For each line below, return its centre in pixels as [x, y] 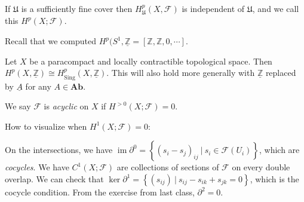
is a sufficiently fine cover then [77, 8]
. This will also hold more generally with [181, 73]
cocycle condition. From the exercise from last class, [100, 192]
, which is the [274, 179]
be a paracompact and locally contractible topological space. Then [151, 61]
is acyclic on [66, 106]
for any [38, 86]
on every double [261, 167]
